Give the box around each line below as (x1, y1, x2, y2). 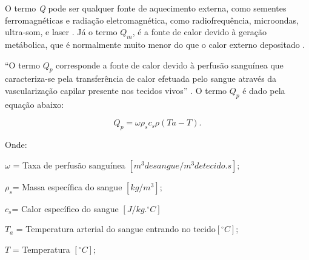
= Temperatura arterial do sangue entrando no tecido (16, 222, 216, 235)
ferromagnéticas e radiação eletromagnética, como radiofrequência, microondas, (5, 13, 299, 26)
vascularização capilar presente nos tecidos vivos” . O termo (5, 84, 227, 96)
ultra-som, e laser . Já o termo (5, 25, 118, 38)
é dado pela (242, 84, 285, 96)
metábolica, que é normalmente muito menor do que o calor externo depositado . (5, 38, 305, 50)
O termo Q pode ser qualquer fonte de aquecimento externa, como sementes (5, 2, 287, 14)
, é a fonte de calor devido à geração (132, 25, 267, 38)
